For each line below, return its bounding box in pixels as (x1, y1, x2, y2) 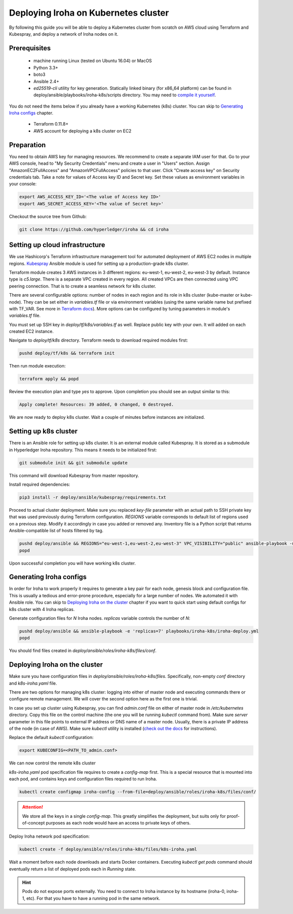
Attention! (22, 804, 43, 810)
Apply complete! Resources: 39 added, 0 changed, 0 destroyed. (19, 402, 174, 408)
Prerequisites (9, 44, 51, 52)
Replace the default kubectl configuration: (9, 735, 94, 740)
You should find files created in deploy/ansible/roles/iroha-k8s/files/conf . (9, 648, 157, 653)
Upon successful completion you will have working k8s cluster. (9, 560, 136, 566)
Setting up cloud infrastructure (9, 241, 105, 249)
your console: (9, 181, 37, 187)
